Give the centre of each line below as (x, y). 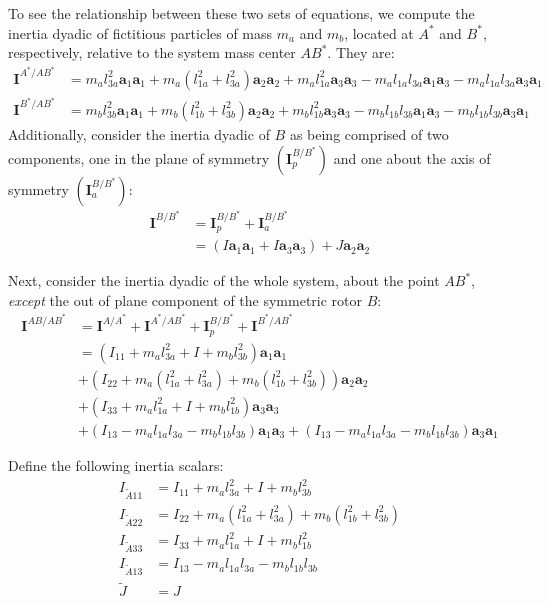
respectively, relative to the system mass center (152, 52)
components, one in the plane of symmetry (139, 157)
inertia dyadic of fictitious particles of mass (140, 32)
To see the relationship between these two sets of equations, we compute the (241, 13)
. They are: (361, 52)
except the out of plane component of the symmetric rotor (185, 299)
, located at (379, 32)
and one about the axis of (412, 157)
